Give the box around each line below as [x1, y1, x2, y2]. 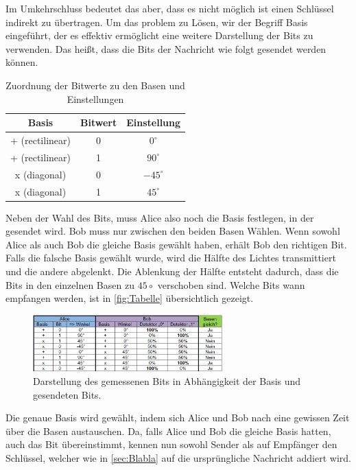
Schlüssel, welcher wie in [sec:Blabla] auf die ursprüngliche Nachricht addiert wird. [5, 450, 351, 465]
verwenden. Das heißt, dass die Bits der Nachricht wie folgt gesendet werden [5, 41, 327, 56]
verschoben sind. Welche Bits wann [157, 277, 305, 292]
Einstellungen [67, 91, 124, 106]
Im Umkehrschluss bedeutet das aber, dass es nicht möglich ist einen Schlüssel [5, 1, 334, 15]
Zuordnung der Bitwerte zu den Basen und [5, 78, 185, 92]
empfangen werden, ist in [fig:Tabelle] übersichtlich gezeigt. [5, 291, 254, 305]
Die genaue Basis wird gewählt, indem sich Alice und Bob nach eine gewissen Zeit [5, 410, 350, 425]
